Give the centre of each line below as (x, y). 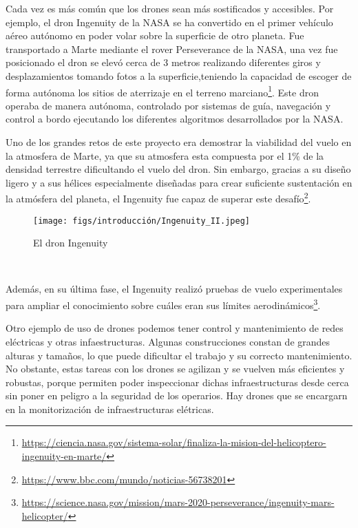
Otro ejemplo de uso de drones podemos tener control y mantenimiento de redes (175, 328)
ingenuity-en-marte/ (64, 456)
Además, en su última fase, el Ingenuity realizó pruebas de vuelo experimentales (174, 289)
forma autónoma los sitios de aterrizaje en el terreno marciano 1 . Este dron (162, 91)
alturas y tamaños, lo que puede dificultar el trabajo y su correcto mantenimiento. (179, 355)
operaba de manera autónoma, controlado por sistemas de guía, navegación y (168, 105)
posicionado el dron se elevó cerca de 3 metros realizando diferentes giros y (163, 62)
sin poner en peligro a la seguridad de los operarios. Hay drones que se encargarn (177, 395)
